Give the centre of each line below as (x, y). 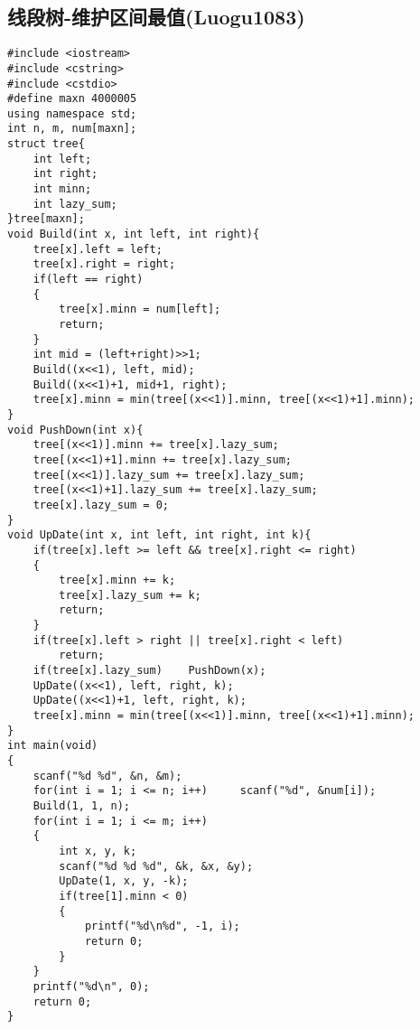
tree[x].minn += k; (117, 580)
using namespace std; (72, 113)
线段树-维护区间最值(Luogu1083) (156, 17)
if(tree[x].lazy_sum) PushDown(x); (149, 671)
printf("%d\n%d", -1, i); (162, 926)
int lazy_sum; (75, 204)
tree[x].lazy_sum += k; (130, 595)
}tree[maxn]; (46, 219)
